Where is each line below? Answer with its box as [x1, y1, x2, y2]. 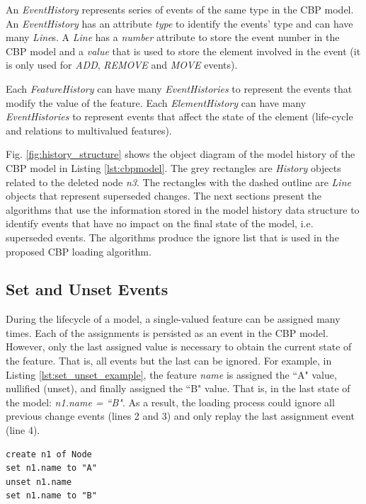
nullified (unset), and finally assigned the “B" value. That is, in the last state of [6, 381, 350, 396]
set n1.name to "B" [6, 491, 97, 501]
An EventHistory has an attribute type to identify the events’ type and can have [6, 16, 353, 30]
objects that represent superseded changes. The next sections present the [6, 188, 321, 203]
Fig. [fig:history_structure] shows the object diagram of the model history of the [6, 147, 355, 161]
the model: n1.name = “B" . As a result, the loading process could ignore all [6, 394, 335, 409]
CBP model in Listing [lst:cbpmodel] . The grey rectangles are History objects [6, 160, 341, 175]
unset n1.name [6, 476, 72, 487]
